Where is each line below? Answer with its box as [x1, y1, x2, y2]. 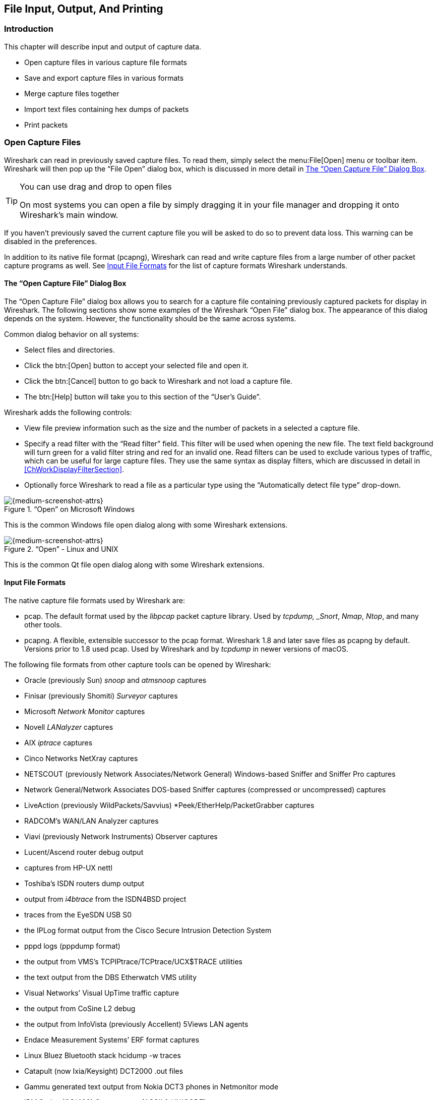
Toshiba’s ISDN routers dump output [24, 879, 145, 888]
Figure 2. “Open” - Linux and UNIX [4, 544, 118, 553]
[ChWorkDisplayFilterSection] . [24, 465, 124, 474]
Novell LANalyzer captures [24, 722, 113, 731]
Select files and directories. [24, 345, 115, 354]
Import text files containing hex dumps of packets [24, 104, 189, 113]
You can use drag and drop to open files [20, 181, 172, 192]
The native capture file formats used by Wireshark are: [4, 596, 185, 605]
